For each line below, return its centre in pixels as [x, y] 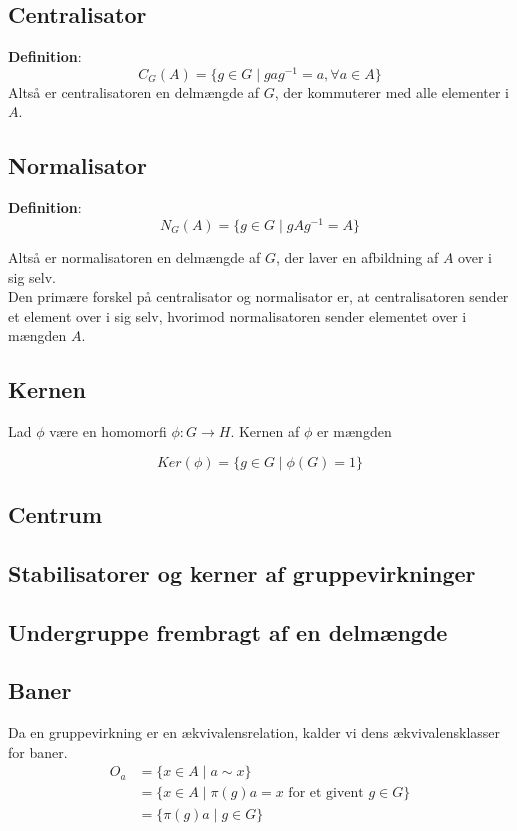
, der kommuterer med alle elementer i [392, 91]
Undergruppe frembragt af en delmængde [228, 631]
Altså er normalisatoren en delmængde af [134, 256]
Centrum [55, 514]
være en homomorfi [108, 431]
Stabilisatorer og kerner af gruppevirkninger [242, 572]
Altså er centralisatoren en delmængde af [134, 91]
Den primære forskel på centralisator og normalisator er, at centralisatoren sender [258, 296]
